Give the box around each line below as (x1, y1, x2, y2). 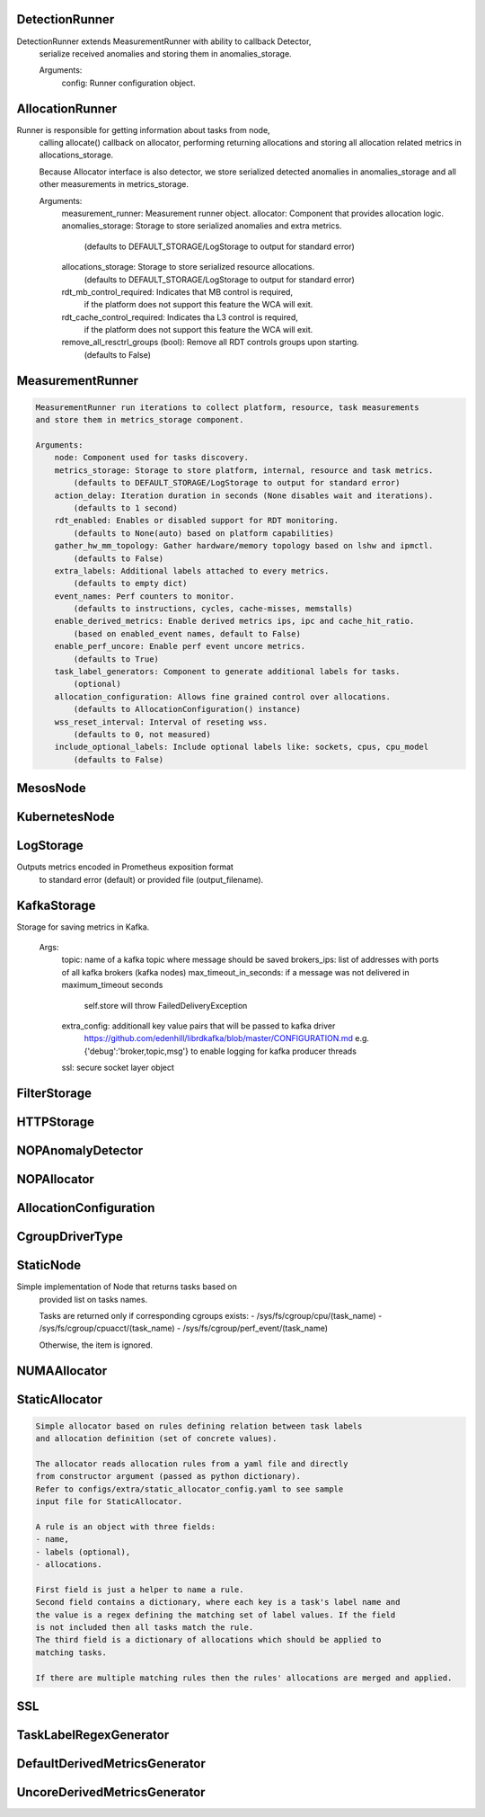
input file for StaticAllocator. (35, 1497, 183, 1507)
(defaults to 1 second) (73, 503, 179, 512)
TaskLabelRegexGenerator (16, 1727, 170, 1742)
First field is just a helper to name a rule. (35, 1584, 244, 1595)
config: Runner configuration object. (61, 77, 196, 88)
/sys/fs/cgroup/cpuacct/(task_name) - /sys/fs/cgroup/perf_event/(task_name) (39, 1323, 328, 1334)
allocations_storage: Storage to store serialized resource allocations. (61, 262, 314, 272)
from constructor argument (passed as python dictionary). (35, 1471, 301, 1482)
